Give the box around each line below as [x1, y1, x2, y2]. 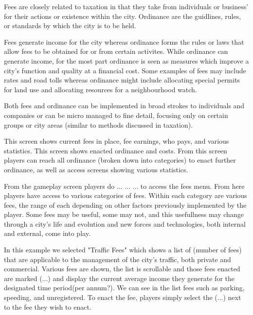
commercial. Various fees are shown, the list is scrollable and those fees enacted [4, 264, 240, 274]
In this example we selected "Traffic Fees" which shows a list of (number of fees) [4, 245, 242, 255]
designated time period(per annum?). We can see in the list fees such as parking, [4, 282, 245, 293]
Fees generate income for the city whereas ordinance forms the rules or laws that [4, 36, 244, 47]
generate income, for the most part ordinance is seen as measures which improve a [4, 55, 249, 66]
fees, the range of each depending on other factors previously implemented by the [4, 199, 247, 210]
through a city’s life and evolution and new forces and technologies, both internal [4, 218, 246, 229]
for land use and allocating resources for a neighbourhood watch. [4, 84, 197, 94]
